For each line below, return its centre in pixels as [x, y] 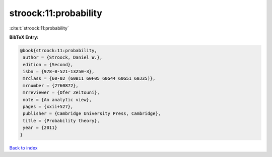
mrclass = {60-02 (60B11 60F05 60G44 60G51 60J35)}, [89, 78]
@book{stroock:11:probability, [59, 50]
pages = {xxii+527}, [48, 107]
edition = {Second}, [48, 64]
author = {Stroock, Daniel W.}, [63, 57]
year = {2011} [40, 128]
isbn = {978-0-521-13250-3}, [59, 72]
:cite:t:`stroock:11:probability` [39, 28]
